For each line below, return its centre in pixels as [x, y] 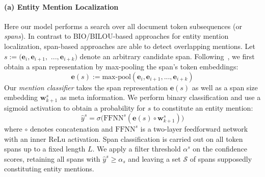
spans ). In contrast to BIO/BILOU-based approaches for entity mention [116, 36]
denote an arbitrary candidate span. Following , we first [167, 56]
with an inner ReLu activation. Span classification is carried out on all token [124, 138]
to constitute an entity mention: [203, 108]
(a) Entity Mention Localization [61, 6]
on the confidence [220, 149]
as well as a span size [225, 87]
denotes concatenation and [71, 128]
